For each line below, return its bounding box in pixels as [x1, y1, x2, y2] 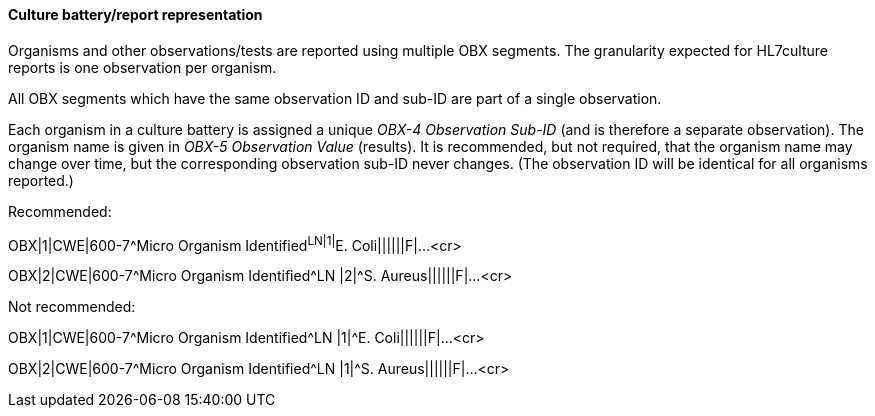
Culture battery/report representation [8, 6, 263, 23]
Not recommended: [8, 298, 136, 316]
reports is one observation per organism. [8, 58, 277, 76]
